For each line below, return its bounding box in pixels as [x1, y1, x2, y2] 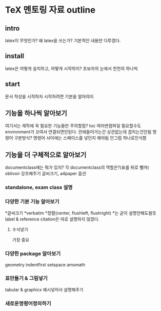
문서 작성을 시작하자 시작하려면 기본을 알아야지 [5, 93, 94, 99]
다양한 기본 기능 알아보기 [5, 198, 60, 205]
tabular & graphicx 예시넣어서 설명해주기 [5, 287, 84, 293]
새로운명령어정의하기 [5, 300, 51, 307]
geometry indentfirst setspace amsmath [5, 261, 85, 268]
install [5, 52, 24, 60]
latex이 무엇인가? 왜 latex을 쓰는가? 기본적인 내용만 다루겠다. [5, 37, 121, 43]
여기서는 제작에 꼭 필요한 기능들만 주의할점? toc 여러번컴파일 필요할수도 [5, 123, 141, 129]
